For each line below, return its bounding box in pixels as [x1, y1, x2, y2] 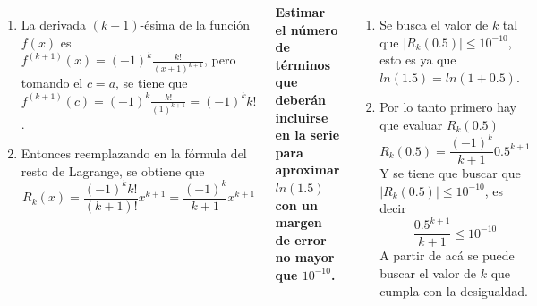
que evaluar [379, 115, 443, 133]
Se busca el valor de [379, 15, 489, 33]
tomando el [21, 73, 83, 92]
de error [275, 230, 327, 249]
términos [275, 55, 331, 73]
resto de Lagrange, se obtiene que [21, 161, 205, 180]
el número [275, 20, 338, 38]
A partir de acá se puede [379, 246, 515, 265]
